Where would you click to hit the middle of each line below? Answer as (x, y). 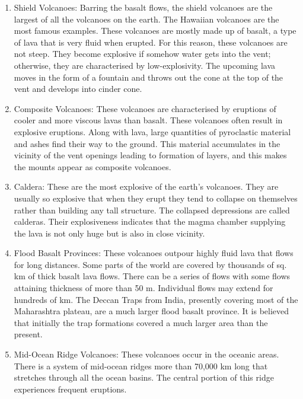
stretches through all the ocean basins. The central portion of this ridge (144, 377)
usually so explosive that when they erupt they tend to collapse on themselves (156, 198)
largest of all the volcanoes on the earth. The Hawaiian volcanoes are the (146, 19)
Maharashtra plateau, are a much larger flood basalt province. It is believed (151, 311)
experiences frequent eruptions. (70, 389)
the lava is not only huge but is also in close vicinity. (109, 233)
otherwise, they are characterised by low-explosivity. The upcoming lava (144, 65)
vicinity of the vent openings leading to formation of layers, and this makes (150, 155)
